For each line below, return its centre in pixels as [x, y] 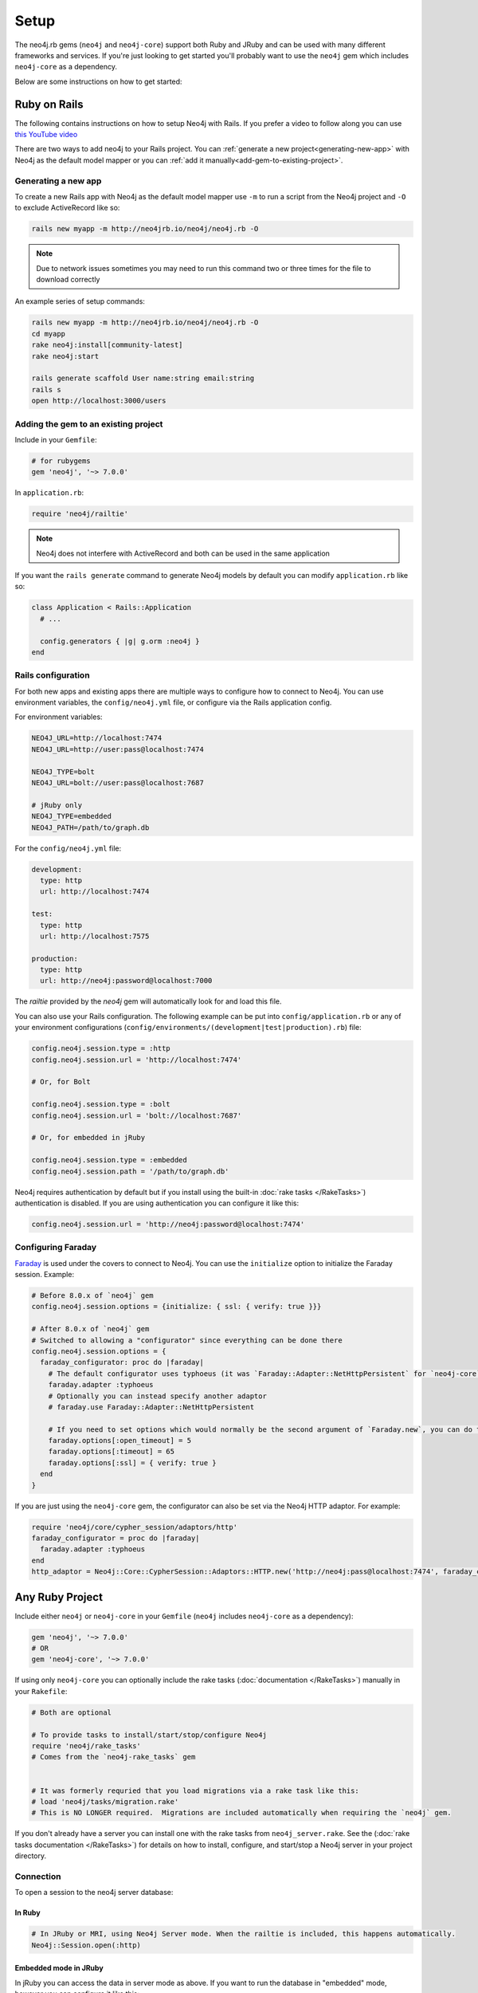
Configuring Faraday [56, 1248]
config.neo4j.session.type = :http [101, 1049]
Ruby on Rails [49, 104]
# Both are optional [71, 1712]
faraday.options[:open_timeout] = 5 [119, 1441]
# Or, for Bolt [61, 1082]
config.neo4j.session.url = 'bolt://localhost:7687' [137, 1115]
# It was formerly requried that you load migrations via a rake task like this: [196, 1791]
